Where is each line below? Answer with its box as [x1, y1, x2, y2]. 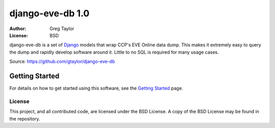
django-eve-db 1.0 [9, 8, 90, 19]
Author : [9, 25, 26, 32]
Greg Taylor [49, 25, 74, 32]
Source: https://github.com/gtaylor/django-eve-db [9, 59, 115, 65]
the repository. [9, 115, 40, 122]
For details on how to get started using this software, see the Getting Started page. [9, 85, 183, 91]
